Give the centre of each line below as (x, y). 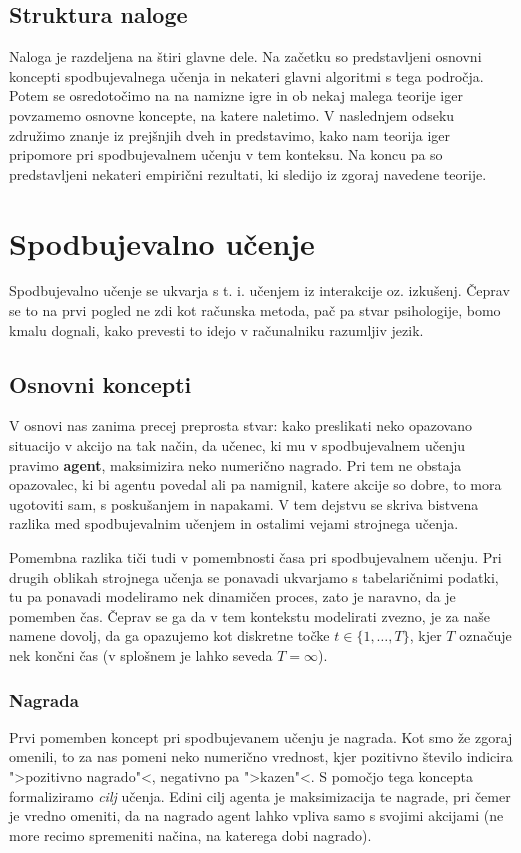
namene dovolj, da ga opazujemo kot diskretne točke (169, 635)
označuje (485, 635)
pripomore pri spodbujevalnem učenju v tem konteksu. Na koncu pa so (226, 154)
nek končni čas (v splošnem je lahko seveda (141, 655)
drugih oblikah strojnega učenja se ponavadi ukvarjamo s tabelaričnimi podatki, (254, 576)
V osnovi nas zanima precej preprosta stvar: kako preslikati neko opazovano (240, 425)
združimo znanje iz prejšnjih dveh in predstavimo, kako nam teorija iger (229, 134)
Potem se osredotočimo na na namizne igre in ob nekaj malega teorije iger (236, 95)
